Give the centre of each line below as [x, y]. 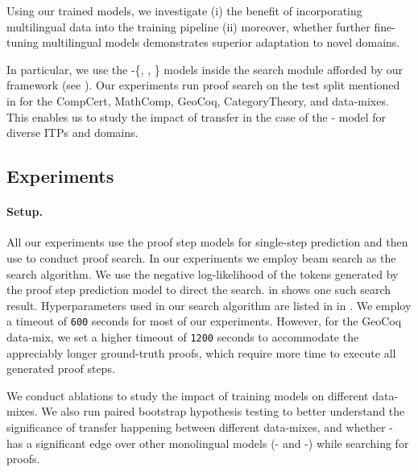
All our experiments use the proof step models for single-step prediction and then [207, 242]
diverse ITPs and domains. [72, 132]
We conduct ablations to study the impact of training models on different [188, 395]
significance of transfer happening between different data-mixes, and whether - [200, 426]
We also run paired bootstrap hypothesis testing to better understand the [223, 411]
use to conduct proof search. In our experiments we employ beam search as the [201, 257]
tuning [23, 42]
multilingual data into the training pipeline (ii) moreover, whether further [188, 26]
